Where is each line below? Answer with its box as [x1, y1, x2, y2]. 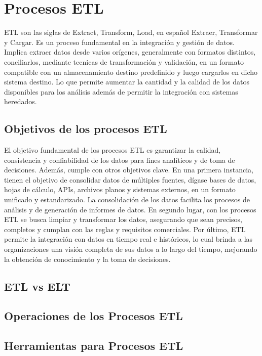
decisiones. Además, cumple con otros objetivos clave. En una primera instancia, [4, 164, 253, 175]
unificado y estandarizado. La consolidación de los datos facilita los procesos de [4, 194, 250, 205]
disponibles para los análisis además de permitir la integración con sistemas [4, 86, 238, 97]
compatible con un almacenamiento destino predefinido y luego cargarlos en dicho [4, 66, 257, 77]
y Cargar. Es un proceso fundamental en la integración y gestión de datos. [4, 36, 235, 47]
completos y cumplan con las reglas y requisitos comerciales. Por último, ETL [4, 224, 246, 234]
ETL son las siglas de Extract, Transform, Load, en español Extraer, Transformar [4, 27, 258, 37]
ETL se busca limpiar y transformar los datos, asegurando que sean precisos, [4, 214, 242, 225]
